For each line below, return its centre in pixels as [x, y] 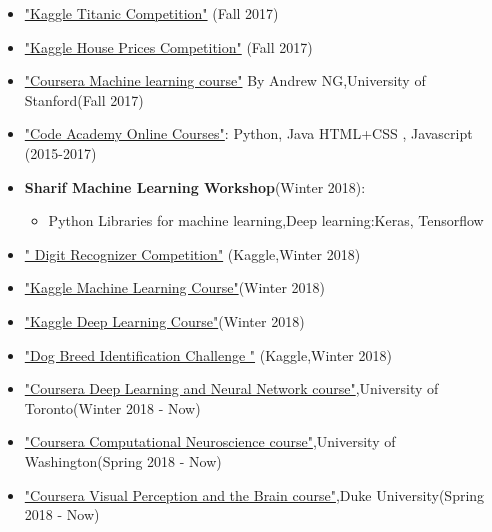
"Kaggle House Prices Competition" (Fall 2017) [168, 46]
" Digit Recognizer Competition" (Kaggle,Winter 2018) [192, 253]
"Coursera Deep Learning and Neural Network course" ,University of [231, 388]
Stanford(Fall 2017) [84, 99]
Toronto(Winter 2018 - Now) [112, 407]
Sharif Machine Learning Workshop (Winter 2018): [195, 186]
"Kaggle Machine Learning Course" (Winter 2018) [175, 287]
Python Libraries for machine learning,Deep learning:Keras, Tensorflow [266, 220]
